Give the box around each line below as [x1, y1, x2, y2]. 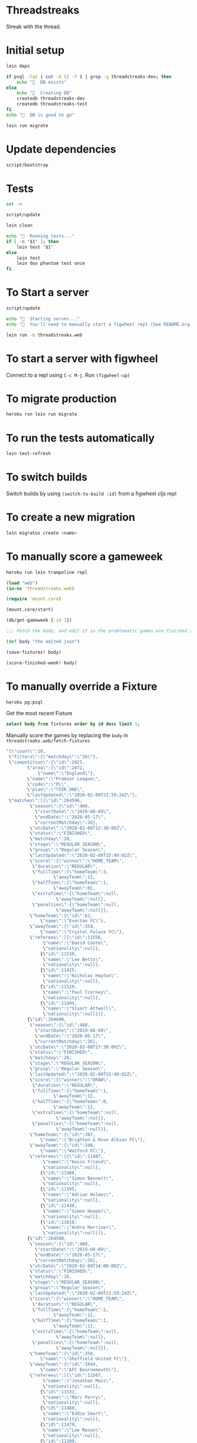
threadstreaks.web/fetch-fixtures [6, 738, 91, 744]
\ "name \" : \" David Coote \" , [43, 940, 109, 946]
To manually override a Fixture [6, 679, 158, 693]
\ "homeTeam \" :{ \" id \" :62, [29, 913, 93, 918]
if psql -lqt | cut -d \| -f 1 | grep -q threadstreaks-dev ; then [6, 74, 172, 79]
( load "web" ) [6, 580, 38, 586]
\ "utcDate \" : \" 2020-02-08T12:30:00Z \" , [29, 825, 127, 831]
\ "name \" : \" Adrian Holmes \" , [43, 1192, 114, 1198]
